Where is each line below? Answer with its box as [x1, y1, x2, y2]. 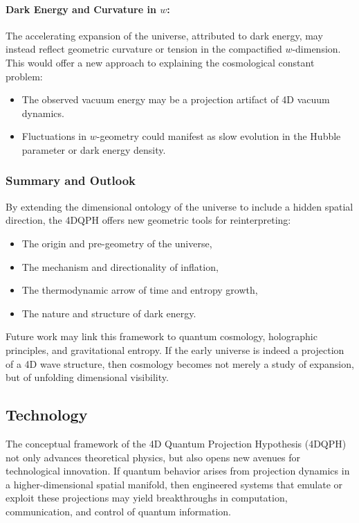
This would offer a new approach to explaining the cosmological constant [6, 55, 315, 69]
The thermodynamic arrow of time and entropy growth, [21, 283, 258, 297]
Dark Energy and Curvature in [6, 1, 156, 16]
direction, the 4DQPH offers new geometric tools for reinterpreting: [6, 213, 291, 227]
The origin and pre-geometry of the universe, [21, 236, 212, 250]
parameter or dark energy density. [21, 142, 166, 157]
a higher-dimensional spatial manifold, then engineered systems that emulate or [6, 477, 343, 491]
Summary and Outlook [6, 172, 136, 189]
